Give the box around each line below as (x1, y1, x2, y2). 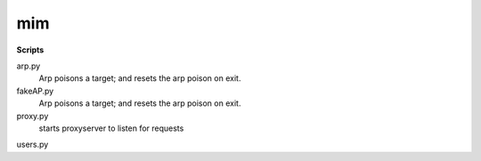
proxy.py (16, 110, 49, 121)
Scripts (16, 44, 45, 55)
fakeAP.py (16, 85, 54, 96)
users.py (16, 139, 49, 150)
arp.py (16, 60, 41, 71)
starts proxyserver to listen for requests (38, 123, 184, 133)
